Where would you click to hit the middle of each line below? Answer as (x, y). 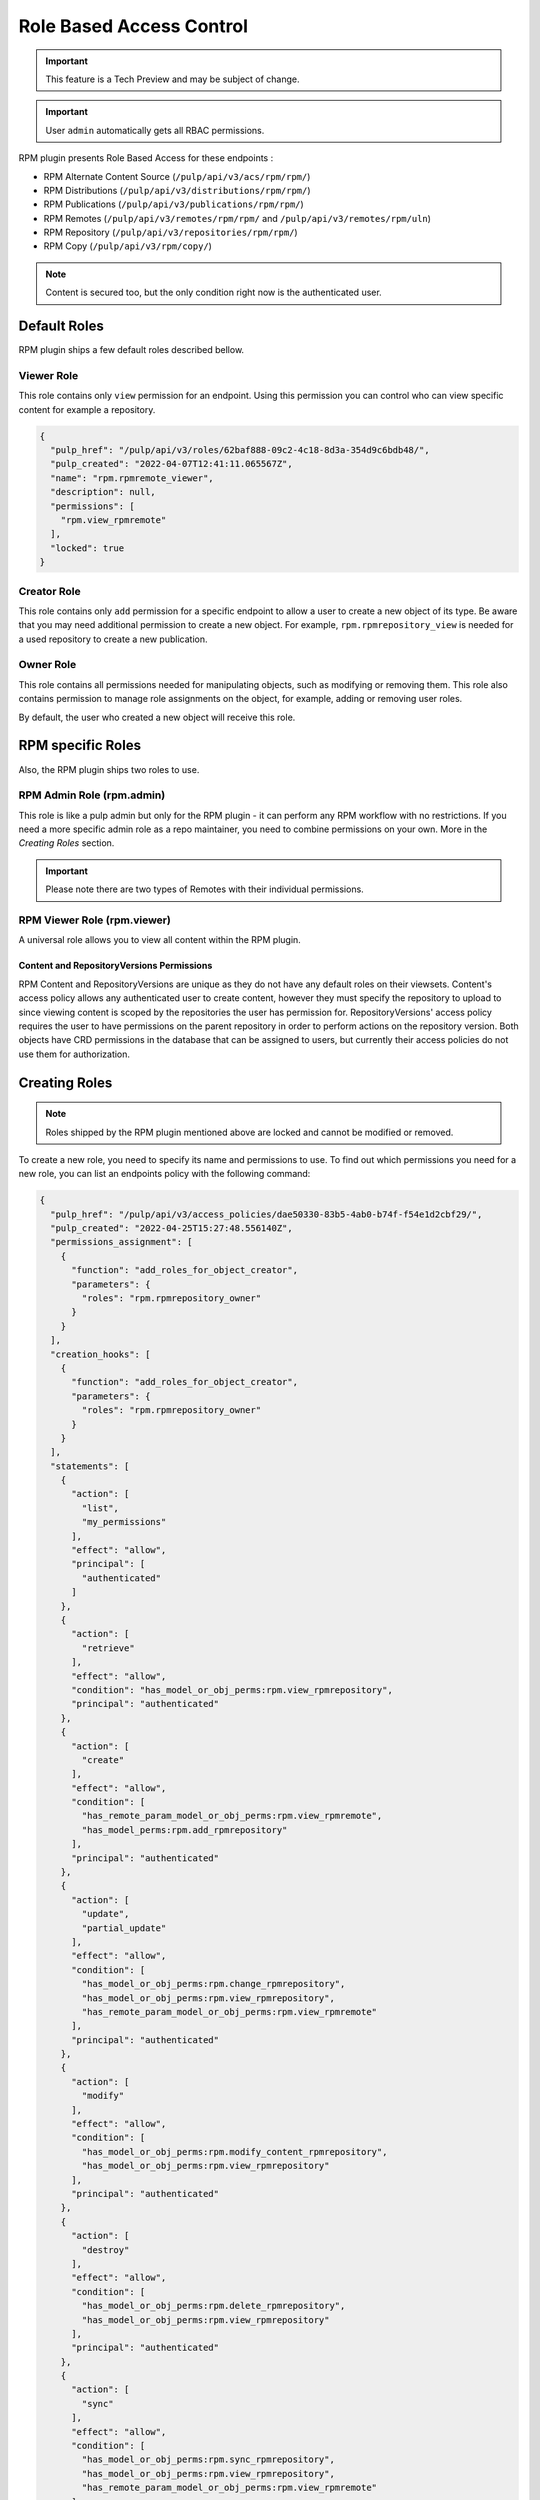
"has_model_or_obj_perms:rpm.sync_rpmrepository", (208, 2459)
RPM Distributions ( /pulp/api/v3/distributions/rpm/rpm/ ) (177, 190)
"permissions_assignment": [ (122, 1242)
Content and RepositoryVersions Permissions (115, 966)
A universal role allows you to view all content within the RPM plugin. (160, 940)
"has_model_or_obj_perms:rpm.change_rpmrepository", (213, 1984)
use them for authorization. (74, 1054)
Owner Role (47, 665)
